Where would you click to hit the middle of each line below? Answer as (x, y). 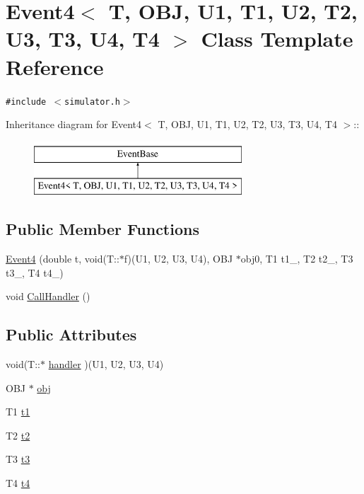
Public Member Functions (102, 229)
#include (26, 102)
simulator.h (92, 102)
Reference (55, 66)
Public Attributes (71, 334)
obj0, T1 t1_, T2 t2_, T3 (297, 259)
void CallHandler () (48, 296)
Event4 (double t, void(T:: (63, 259)
